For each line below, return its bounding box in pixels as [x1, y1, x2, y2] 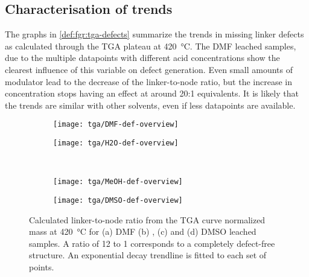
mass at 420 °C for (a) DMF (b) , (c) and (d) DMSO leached [29, 225, 256, 238]
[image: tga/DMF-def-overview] [53, 120, 179, 129]
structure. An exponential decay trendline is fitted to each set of [29, 249, 267, 261]
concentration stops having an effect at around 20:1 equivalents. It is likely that [5, 87, 299, 100]
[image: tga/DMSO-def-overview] [53, 196, 183, 205]
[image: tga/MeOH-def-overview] [53, 177, 183, 186]
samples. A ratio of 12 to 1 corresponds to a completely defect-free [29, 237, 275, 249]
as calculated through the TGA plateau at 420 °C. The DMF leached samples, [5, 39, 296, 52]
